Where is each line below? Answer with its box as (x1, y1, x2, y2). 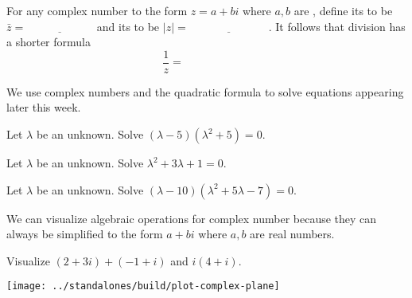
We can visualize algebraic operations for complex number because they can (6, 210, 377, 226)
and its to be (96, 18, 160, 34)
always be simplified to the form (6, 225, 163, 242)
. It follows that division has (268, 18, 406, 34)
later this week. (6, 99, 81, 116)
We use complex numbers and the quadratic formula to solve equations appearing (6, 83, 404, 100)
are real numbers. (250, 225, 335, 242)
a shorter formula (6, 33, 91, 50)
